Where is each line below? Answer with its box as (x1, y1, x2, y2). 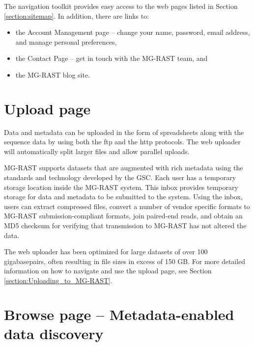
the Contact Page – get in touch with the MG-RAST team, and (15, 53, 208, 63)
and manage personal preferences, (15, 36, 117, 47)
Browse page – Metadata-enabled (4, 304, 234, 324)
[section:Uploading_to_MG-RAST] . (4, 275, 113, 285)
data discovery (4, 323, 104, 343)
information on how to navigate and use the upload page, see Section (4, 266, 212, 276)
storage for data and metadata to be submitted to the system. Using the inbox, (4, 191, 243, 202)
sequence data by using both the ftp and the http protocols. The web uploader (4, 136, 241, 147)
